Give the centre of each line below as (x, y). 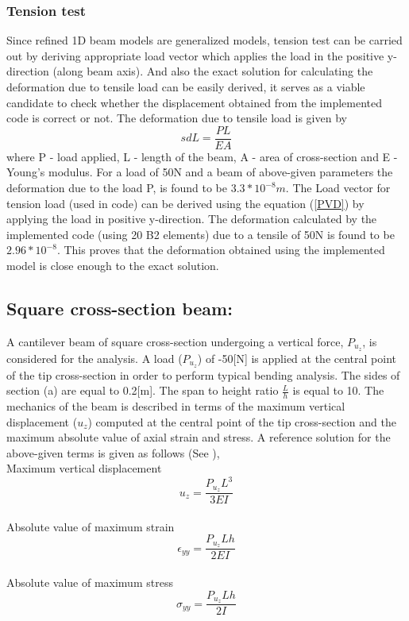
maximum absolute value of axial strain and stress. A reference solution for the (199, 437)
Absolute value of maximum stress (90, 582)
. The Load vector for (338, 188)
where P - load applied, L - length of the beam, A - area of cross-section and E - (202, 156)
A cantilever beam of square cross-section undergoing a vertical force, (175, 341)
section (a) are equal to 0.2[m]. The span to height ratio (143, 390)
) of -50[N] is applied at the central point (297, 358)
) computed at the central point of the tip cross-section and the (242, 421)
